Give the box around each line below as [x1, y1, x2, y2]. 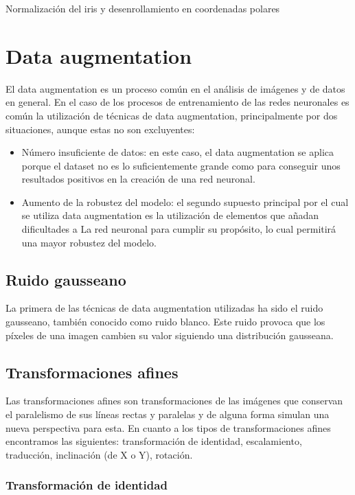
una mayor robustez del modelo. [21, 235, 157, 249]
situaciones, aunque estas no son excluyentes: [5, 122, 195, 136]
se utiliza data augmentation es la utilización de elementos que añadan [21, 208, 319, 222]
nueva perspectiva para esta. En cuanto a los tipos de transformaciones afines [5, 420, 331, 435]
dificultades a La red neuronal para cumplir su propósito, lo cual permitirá [21, 222, 336, 236]
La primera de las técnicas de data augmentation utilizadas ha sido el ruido [5, 301, 323, 315]
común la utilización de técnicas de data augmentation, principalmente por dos [5, 108, 338, 122]
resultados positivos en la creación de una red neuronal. [21, 172, 255, 186]
